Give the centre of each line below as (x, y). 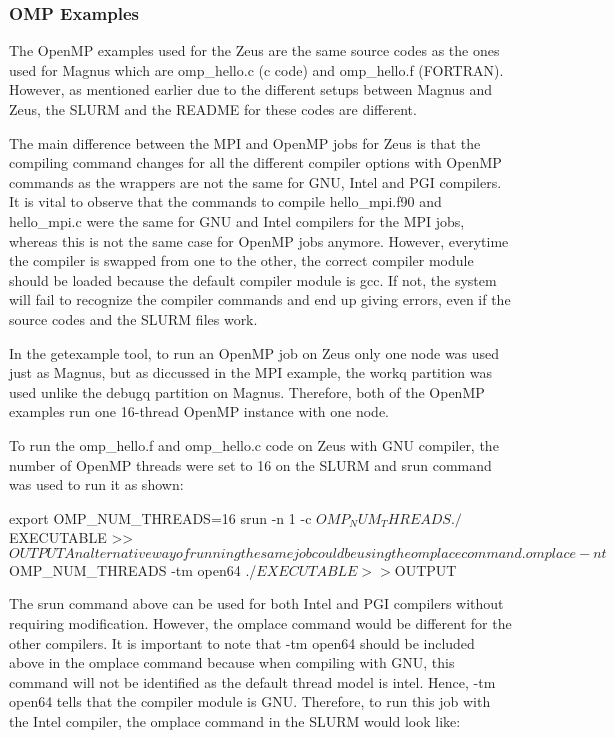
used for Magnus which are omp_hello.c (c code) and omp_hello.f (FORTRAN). (256, 69)
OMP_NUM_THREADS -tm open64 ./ (133, 569)
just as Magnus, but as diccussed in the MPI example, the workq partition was (251, 372)
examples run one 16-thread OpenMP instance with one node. (199, 411)
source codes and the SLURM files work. (133, 318)
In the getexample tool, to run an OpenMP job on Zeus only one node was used (254, 352)
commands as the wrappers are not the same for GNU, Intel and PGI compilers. (255, 181)
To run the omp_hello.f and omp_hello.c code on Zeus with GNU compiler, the (254, 444)
